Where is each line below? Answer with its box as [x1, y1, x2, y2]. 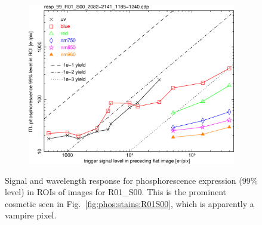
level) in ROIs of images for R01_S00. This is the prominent [5, 186, 226, 198]
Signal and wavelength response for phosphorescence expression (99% [5, 174, 258, 186]
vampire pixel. [5, 209, 57, 221]
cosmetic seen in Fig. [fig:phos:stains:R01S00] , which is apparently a [5, 197, 254, 209]
